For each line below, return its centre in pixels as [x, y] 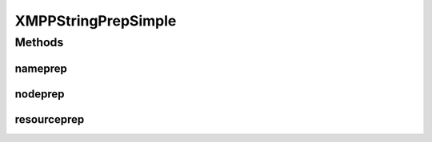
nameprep [41, 68]
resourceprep [50, 119]
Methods [39, 42]
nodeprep [40, 94]
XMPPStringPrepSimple [96, 21]
